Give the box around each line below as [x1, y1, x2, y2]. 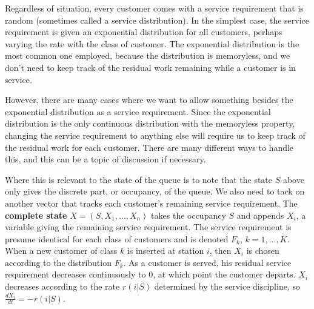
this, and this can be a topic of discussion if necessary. [5, 153, 206, 165]
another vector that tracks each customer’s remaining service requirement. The [5, 196, 298, 209]
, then [209, 244, 232, 257]
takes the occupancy [151, 208, 226, 221]
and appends [236, 208, 284, 221]
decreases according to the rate [5, 280, 120, 293]
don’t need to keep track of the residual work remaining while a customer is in [5, 61, 296, 73]
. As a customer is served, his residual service [123, 256, 292, 268]
